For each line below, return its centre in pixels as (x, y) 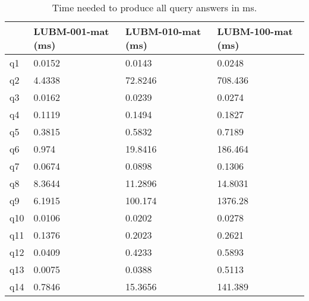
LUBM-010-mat (163, 31)
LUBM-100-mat (255, 31)
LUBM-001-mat (71, 31)
